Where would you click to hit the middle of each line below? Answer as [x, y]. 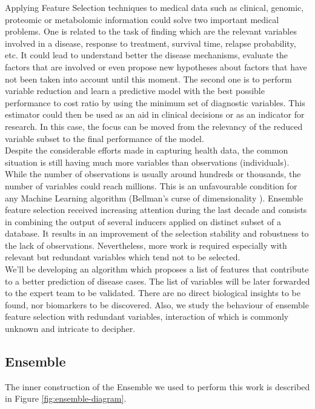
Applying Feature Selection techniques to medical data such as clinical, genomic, [154, 7]
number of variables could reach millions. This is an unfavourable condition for [151, 185]
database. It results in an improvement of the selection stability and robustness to [157, 233]
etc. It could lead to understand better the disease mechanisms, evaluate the [147, 55]
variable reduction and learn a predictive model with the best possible [135, 91]
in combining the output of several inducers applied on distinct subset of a [143, 221]
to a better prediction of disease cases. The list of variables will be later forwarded [157, 281]
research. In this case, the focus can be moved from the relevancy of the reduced [154, 126]
